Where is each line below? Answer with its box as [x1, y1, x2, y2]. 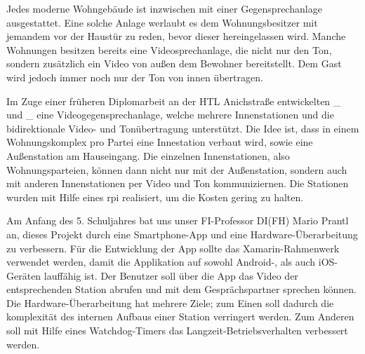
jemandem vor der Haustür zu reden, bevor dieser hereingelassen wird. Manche [6, 29, 346, 43]
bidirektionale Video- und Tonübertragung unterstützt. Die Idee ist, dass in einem [6, 121, 359, 135]
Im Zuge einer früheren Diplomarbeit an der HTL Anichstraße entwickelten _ [6, 93, 341, 108]
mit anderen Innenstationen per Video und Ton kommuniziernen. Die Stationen [6, 176, 349, 191]
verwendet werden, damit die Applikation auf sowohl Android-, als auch [6, 254, 316, 269]
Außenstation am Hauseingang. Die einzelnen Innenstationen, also [6, 148, 290, 163]
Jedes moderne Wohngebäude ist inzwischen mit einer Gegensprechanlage [6, 1, 322, 15]
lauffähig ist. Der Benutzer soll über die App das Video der [44, 268, 298, 282]
